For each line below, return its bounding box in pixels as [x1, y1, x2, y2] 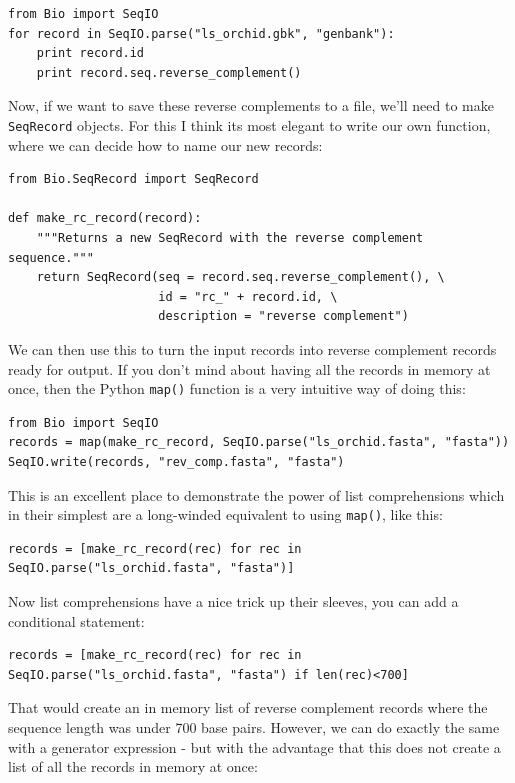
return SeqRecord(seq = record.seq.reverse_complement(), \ [36, 270, 445, 285]
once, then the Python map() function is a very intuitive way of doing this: [8, 378, 466, 399]
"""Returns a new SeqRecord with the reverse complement [36, 231, 424, 245]
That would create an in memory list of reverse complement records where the [8, 697, 488, 718]
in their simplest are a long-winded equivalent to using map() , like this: [8, 504, 443, 525]
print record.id [36, 46, 145, 61]
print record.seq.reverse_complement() [36, 65, 302, 80]
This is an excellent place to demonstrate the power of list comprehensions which [8, 484, 505, 505]
